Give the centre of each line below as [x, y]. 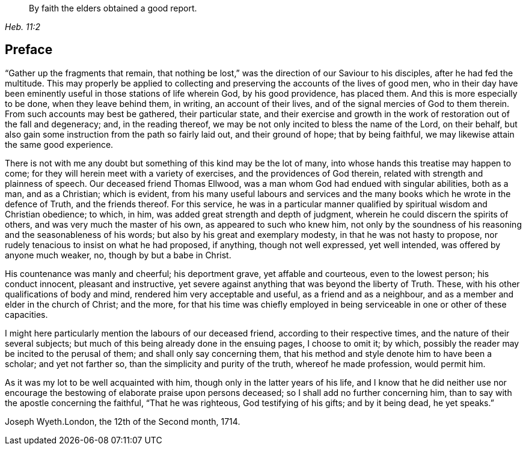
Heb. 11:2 [23, 27]
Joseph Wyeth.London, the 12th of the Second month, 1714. [123, 421]
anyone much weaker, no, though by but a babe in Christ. [118, 255]
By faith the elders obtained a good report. [113, 8]
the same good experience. [59, 144]
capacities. [26, 314]
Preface [29, 50]
